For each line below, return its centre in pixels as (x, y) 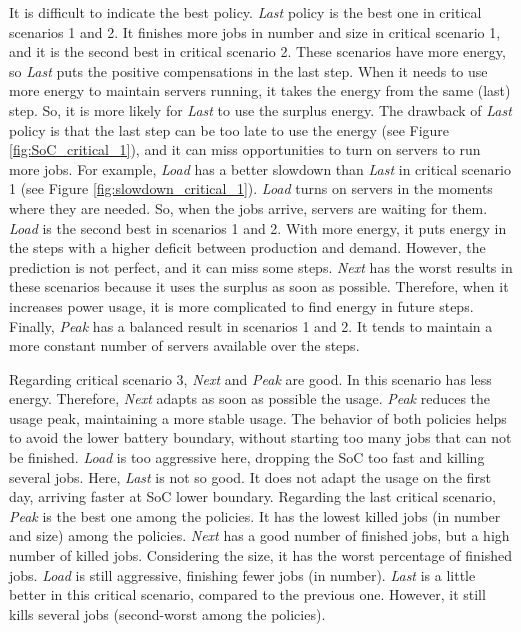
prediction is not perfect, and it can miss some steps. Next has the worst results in (261, 266)
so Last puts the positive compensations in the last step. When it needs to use (248, 70)
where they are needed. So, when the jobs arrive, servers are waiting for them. (248, 207)
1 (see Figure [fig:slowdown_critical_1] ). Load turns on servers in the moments (251, 188)
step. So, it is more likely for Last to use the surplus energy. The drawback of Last (260, 109)
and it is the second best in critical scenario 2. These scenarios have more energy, (257, 51)
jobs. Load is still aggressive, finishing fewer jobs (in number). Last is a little (242, 574)
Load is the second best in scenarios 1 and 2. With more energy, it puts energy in (258, 227)
